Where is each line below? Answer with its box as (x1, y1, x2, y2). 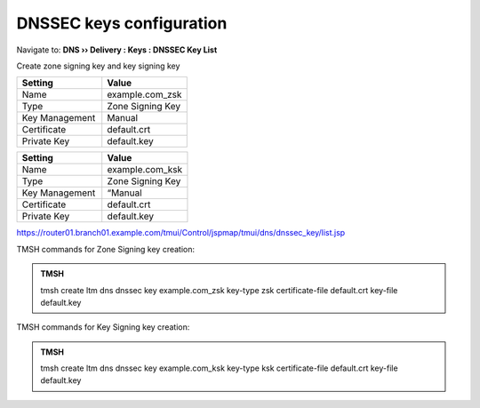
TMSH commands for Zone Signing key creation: (16, 244, 196, 254)
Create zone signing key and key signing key (16, 60, 180, 71)
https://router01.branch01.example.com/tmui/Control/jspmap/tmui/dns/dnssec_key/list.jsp (16, 228, 346, 238)
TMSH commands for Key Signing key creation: (16, 322, 190, 332)
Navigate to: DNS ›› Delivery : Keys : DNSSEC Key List (16, 44, 218, 55)
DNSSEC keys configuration (16, 13, 228, 33)
